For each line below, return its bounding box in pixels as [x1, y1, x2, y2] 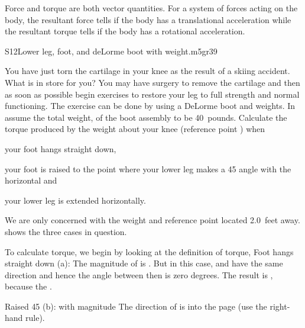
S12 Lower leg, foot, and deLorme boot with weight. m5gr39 [5, 44, 218, 57]
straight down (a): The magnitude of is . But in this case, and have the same [5, 257, 283, 269]
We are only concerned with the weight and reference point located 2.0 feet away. [5, 214, 300, 226]
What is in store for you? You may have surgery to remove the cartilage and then [5, 76, 300, 88]
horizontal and [5, 174, 57, 186]
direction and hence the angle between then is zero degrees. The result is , [5, 268, 273, 281]
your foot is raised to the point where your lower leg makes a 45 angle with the [5, 162, 291, 175]
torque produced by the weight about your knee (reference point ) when [5, 123, 265, 135]
